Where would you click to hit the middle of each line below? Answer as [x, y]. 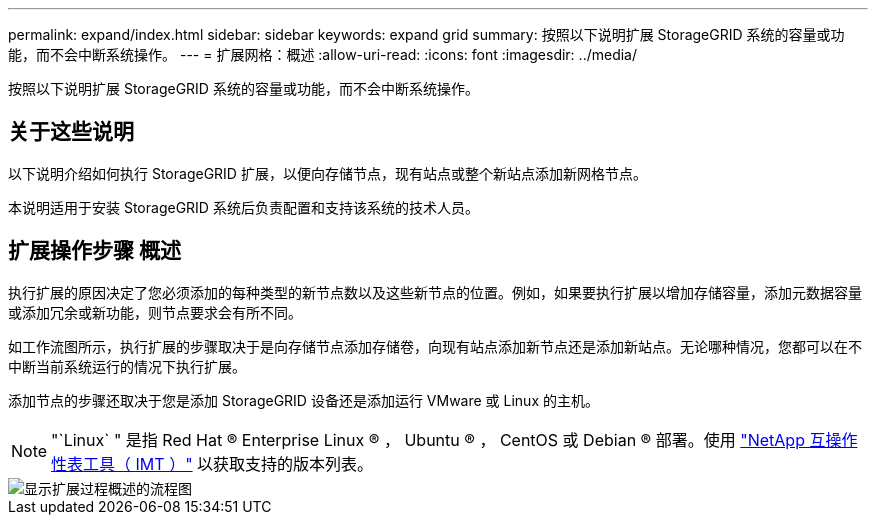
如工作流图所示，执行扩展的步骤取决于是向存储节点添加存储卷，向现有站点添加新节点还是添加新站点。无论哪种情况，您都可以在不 [435, 346]
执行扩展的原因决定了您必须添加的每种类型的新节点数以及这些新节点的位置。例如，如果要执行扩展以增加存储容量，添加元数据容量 [435, 292]
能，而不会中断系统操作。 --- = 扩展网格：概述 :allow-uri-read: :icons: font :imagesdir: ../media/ [323, 54]
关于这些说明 [71, 132]
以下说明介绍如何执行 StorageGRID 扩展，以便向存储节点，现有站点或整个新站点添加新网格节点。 [327, 173]
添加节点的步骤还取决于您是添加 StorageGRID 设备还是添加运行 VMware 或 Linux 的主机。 [303, 400]
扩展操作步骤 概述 [94, 251]
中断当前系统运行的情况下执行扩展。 [127, 366]
